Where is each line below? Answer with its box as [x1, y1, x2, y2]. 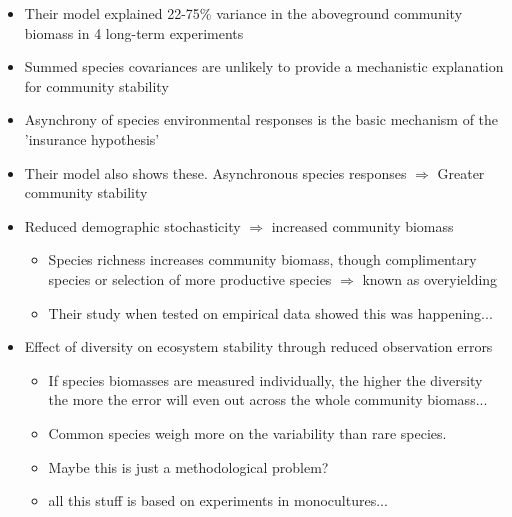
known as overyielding [362, 268, 498, 289]
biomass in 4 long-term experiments [24, 22, 244, 43]
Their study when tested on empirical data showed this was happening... [48, 302, 493, 323]
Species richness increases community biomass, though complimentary [48, 249, 477, 270]
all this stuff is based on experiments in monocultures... [48, 490, 388, 511]
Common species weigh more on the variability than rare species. [48, 422, 447, 443]
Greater [437, 162, 485, 183]
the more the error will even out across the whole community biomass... [48, 389, 488, 410]
